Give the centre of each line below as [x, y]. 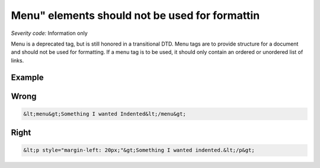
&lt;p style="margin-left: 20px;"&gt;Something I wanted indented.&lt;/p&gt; [139, 150]
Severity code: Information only [49, 33]
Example [27, 77]
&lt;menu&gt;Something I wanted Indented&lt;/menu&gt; [105, 114]
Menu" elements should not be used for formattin [135, 15]
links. [17, 60]
